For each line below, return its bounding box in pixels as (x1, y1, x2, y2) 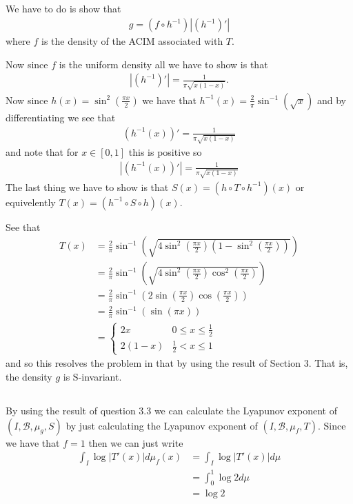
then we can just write (88, 435, 183, 450)
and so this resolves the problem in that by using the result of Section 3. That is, (6, 356, 348, 370)
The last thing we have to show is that (6, 179, 169, 194)
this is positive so (128, 145, 202, 159)
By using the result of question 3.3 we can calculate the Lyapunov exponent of (6, 403, 337, 418)
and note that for (6, 145, 79, 159)
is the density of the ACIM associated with (41, 34, 223, 48)
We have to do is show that (6, 1, 121, 16)
